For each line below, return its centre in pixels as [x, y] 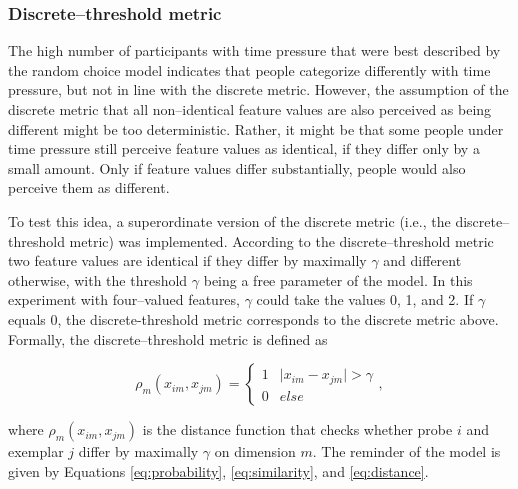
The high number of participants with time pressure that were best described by [254, 50]
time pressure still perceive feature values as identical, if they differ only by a [244, 148]
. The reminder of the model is [406, 451]
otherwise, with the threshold [98, 279]
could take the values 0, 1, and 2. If [365, 299]
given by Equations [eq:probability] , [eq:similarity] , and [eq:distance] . [218, 470]
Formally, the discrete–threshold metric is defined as [168, 338]
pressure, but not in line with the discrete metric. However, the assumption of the [258, 89]
